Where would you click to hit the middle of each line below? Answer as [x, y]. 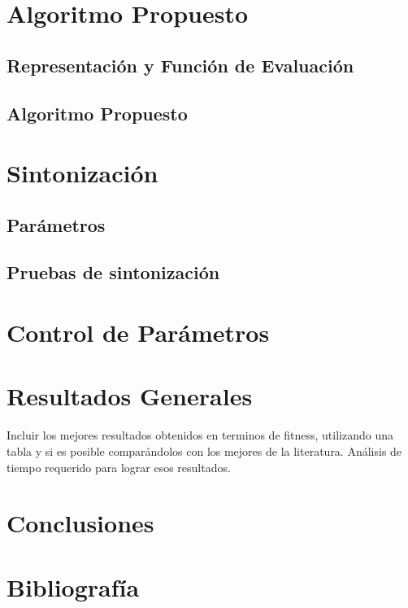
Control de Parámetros [138, 332]
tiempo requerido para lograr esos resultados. [119, 467]
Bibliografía [73, 586]
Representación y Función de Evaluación [180, 65]
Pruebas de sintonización [113, 272]
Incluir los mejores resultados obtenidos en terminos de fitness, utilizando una [200, 435]
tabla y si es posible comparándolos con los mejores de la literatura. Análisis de [204, 451]
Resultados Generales [130, 396]
